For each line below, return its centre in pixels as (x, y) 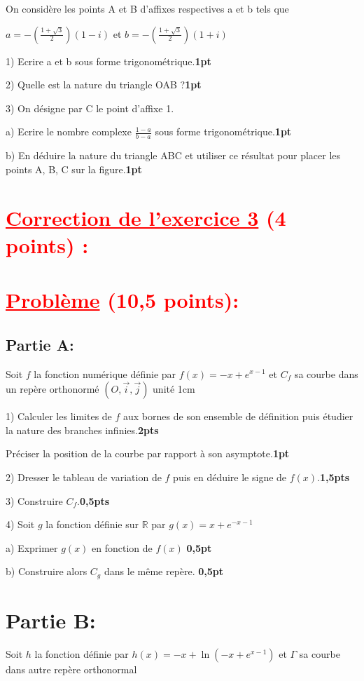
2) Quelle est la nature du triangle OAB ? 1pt (104, 85)
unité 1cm (174, 389)
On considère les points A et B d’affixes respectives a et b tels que (147, 8)
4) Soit (20, 524)
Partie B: (51, 620)
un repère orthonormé (52, 389)
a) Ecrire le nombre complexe (69, 132)
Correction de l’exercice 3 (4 (146, 217)
